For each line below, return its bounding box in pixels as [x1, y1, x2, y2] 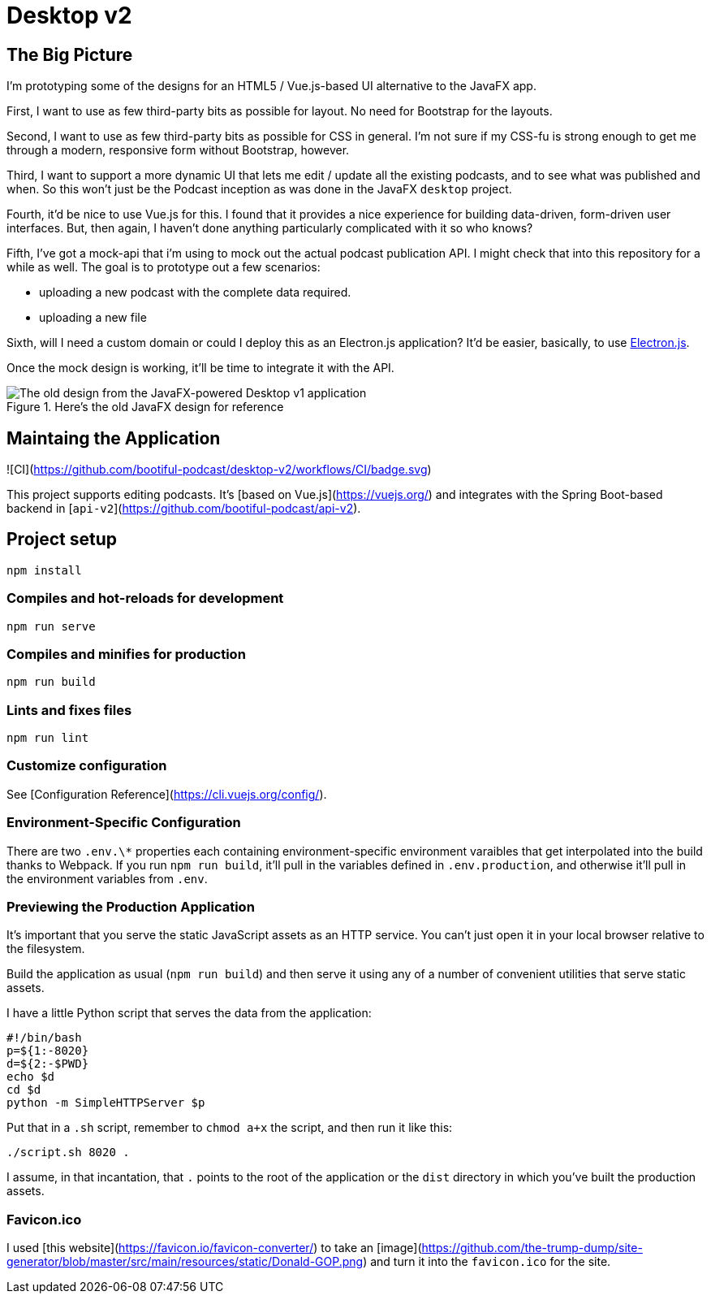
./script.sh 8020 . [6, 1146, 130, 1159]
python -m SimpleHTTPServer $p [6, 1096, 205, 1110]
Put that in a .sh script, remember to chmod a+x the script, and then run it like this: [6, 1120, 453, 1135]
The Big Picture [6, 44, 133, 65]
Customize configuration [6, 757, 167, 774]
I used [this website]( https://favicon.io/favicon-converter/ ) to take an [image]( [6, 1241, 422, 1255]
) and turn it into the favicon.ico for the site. [363, 1254, 611, 1269]
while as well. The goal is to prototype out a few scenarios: [6, 260, 321, 275]
